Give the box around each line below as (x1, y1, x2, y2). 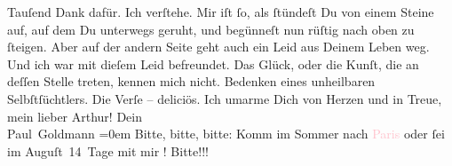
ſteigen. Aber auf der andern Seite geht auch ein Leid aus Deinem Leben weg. (7, 37, 430, 56)
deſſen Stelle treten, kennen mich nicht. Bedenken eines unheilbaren (7, 72, 376, 91)
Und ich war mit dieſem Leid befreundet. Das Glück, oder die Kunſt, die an (7, 54, 419, 73)
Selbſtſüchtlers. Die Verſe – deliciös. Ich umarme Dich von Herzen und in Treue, (7, 89, 442, 107)
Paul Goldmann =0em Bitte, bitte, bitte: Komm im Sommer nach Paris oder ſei (7, 124, 445, 143)
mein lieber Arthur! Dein (7, 107, 142, 125)
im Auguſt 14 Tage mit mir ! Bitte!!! (7, 141, 209, 160)
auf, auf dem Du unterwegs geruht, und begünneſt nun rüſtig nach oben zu (7, 20, 415, 38)
